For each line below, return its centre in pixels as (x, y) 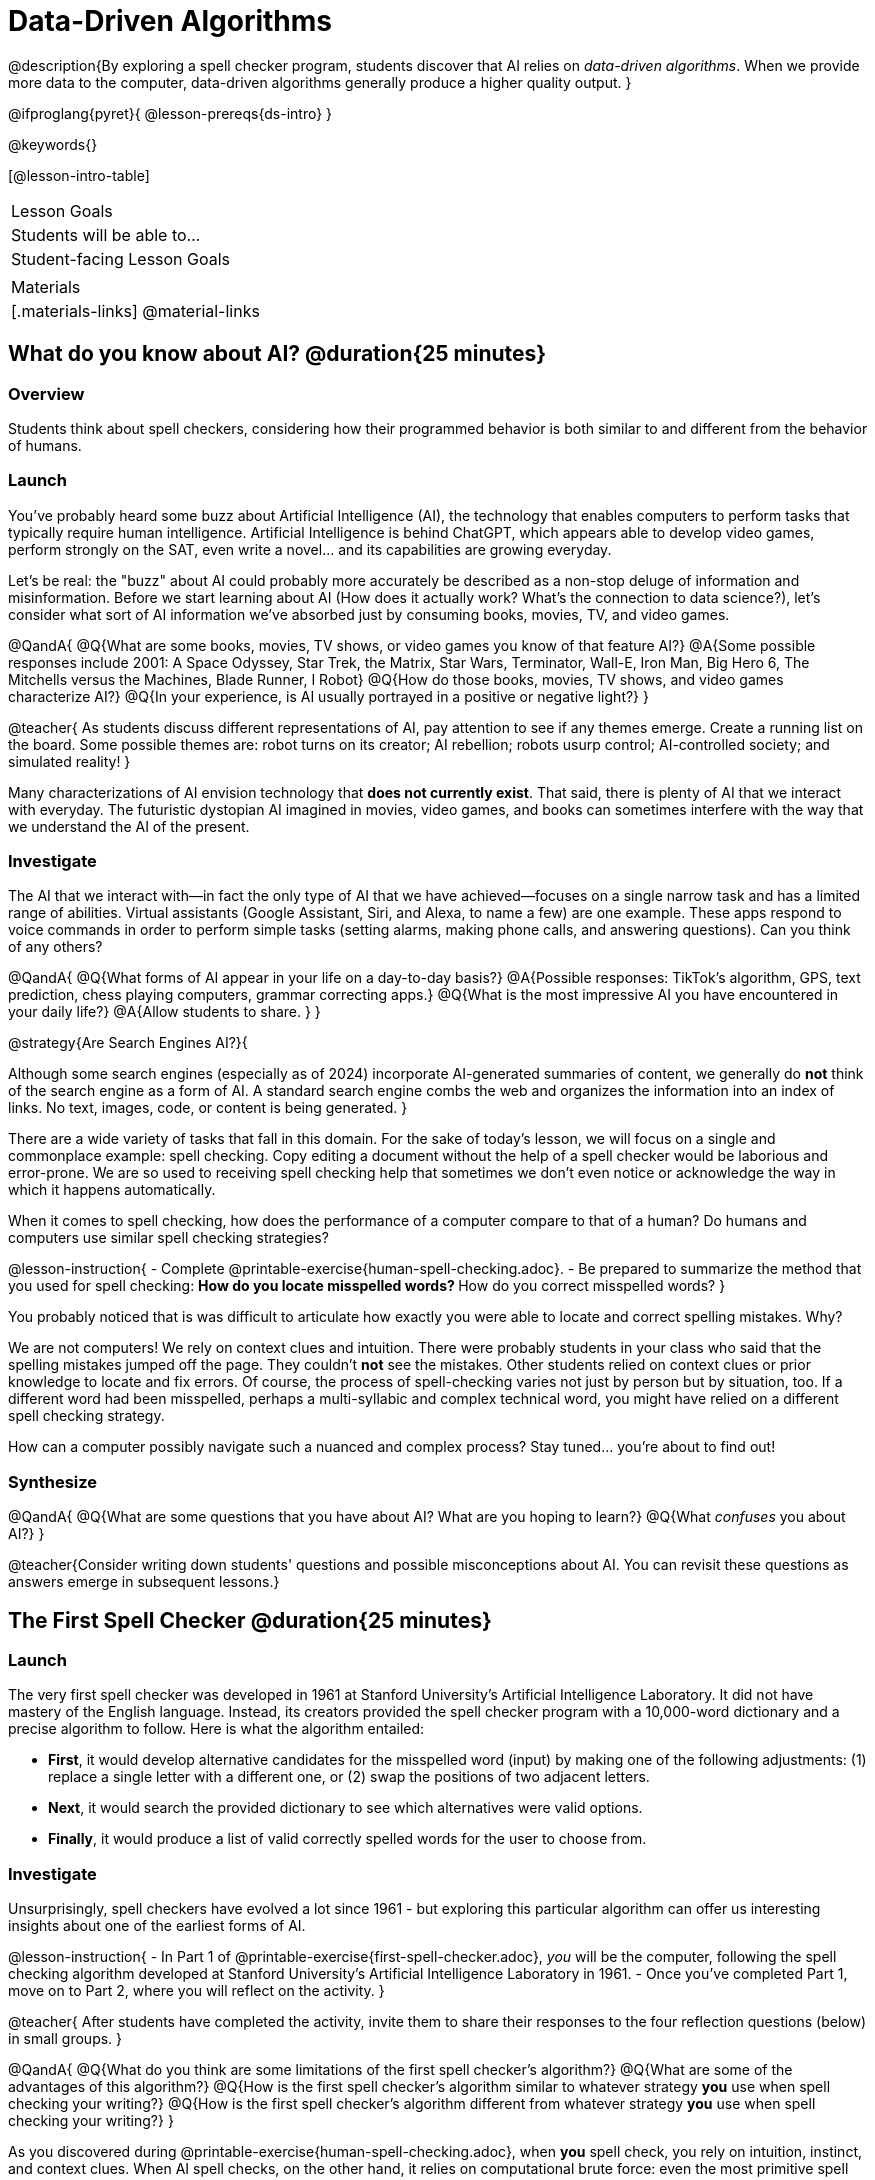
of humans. (45, 445)
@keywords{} (53, 144)
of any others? (55, 947)
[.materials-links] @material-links (135, 310)
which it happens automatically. (112, 1190)
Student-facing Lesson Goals (121, 258)
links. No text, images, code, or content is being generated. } (208, 1108)
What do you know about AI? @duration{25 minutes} (277, 354)
